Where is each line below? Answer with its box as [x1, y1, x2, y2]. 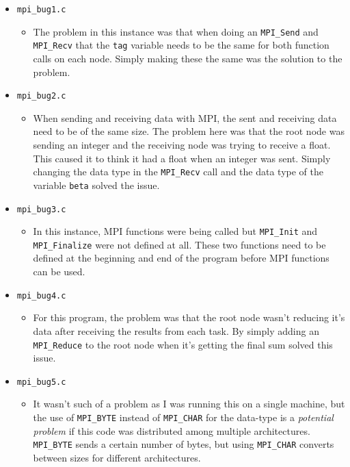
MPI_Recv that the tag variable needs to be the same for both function [33, 38, 329, 52]
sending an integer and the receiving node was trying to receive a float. [33, 138, 331, 151]
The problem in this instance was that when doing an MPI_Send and [33, 24, 319, 38]
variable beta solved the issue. [33, 177, 160, 192]
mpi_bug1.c [16, 5, 66, 14]
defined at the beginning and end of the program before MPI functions [33, 251, 329, 265]
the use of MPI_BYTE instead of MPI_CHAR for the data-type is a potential [33, 410, 334, 424]
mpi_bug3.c [16, 204, 66, 214]
